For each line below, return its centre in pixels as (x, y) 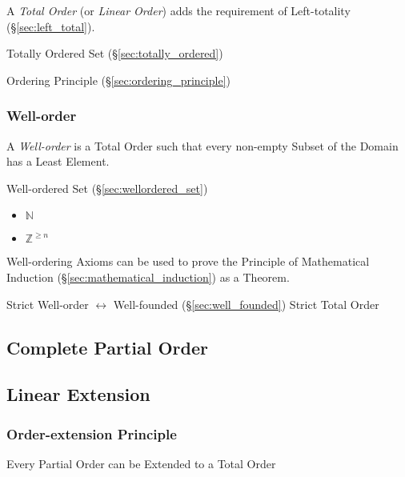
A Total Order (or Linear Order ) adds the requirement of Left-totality (178, 10)
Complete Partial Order (107, 347)
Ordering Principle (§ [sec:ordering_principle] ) (118, 80)
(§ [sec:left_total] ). (51, 26)
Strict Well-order (48, 304)
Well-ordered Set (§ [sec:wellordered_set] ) (107, 188)
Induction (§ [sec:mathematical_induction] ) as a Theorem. (148, 277)
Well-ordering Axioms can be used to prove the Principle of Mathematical (188, 261)
